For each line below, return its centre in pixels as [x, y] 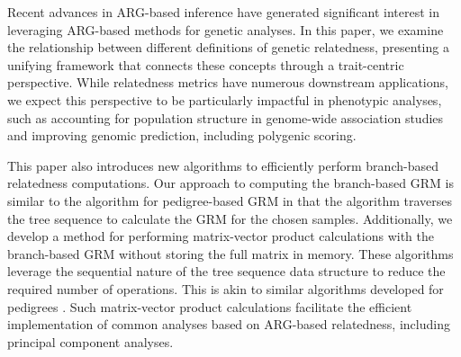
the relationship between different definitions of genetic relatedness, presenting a [228, 47]
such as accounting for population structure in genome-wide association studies [226, 117]
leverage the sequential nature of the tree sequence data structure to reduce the [226, 271]
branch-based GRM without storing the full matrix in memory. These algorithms [230, 253]
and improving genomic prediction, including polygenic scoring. [182, 135]
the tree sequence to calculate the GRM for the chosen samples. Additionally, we [230, 218]
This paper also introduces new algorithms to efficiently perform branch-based [223, 165]
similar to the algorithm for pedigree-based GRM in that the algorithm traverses [230, 200]
